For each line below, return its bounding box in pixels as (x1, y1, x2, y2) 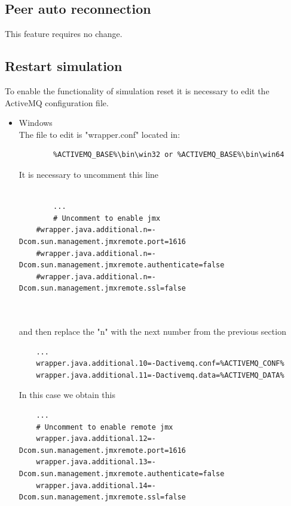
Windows (19, 116, 53, 129)
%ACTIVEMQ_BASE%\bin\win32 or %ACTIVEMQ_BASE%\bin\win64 (53, 150, 284, 159)
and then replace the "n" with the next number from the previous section (19, 325, 286, 338)
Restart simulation (5, 57, 122, 75)
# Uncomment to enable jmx (53, 214, 161, 223)
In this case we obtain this (19, 388, 116, 401)
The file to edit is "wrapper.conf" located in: (19, 128, 180, 140)
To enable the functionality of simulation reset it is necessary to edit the (5, 85, 269, 97)
